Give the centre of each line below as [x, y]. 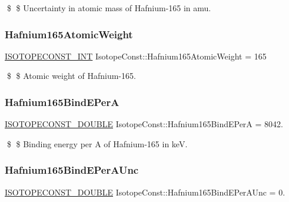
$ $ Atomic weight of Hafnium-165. [71, 76]
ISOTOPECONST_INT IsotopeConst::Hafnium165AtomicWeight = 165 [136, 56]
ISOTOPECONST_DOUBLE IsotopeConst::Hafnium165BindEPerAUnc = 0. [145, 192]
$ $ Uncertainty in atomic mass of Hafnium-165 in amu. [109, 8]
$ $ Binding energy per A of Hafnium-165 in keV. [97, 143]
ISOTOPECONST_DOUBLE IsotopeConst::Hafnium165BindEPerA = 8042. [144, 124]
